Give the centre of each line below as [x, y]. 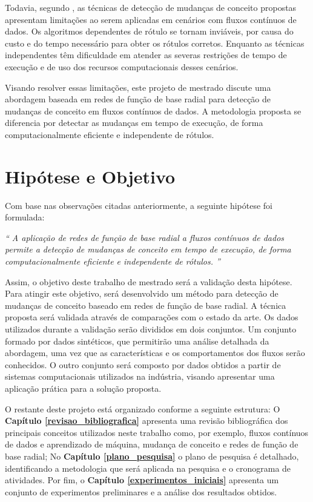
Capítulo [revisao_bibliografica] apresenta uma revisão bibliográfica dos [147, 421]
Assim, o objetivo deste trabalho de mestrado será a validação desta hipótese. [149, 281]
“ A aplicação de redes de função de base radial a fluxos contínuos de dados [145, 237]
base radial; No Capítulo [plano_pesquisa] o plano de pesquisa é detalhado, [152, 456]
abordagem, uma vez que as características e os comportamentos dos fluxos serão [155, 353]
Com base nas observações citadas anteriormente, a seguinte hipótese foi [139, 205]
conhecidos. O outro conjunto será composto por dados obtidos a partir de [143, 364]
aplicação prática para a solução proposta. [83, 388]
